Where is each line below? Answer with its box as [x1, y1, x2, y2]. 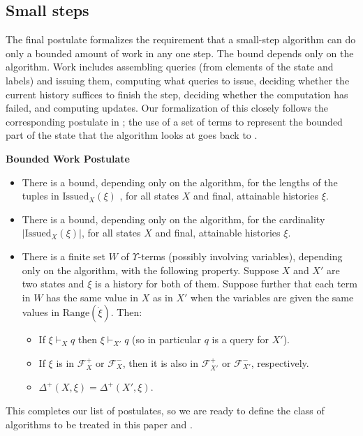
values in [22, 305, 60, 320]
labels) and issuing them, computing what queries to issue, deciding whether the [6, 73, 350, 87]
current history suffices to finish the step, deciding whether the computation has [6, 87, 348, 101]
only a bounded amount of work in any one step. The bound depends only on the [6, 45, 354, 60]
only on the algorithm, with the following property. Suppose [22, 262, 279, 277]
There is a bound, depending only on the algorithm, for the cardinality [22, 211, 325, 226]
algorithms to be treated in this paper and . [6, 416, 193, 431]
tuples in [22, 188, 59, 203]
